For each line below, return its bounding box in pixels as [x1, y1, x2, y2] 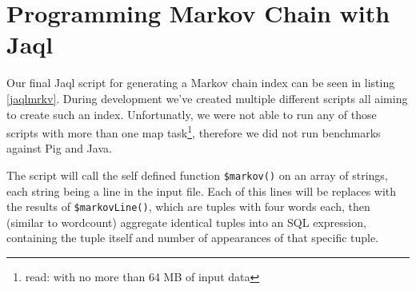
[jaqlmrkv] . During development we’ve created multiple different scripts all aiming [6, 89, 408, 106]
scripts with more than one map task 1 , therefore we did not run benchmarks [6, 122, 381, 141]
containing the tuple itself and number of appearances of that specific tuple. [6, 229, 379, 246]
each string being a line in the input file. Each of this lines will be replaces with [6, 182, 397, 199]
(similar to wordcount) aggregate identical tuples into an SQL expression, [6, 213, 366, 230]
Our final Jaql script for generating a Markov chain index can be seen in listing [6, 74, 395, 91]
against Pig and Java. [6, 140, 112, 157]
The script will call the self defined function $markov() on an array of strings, [6, 166, 388, 183]
